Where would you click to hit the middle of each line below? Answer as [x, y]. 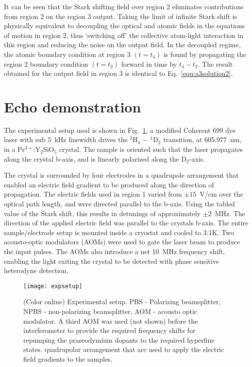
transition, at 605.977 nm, [202, 139]
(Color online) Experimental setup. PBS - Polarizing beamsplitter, [122, 302]
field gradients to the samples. [68, 359]
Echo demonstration [73, 106]
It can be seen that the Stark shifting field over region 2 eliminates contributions [124, 6]
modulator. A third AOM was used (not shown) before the [111, 321]
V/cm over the [221, 194]
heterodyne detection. [36, 270]
